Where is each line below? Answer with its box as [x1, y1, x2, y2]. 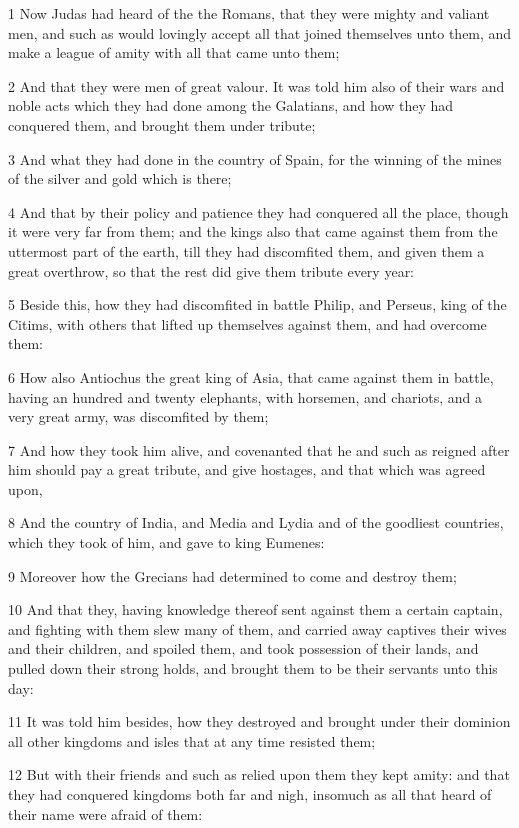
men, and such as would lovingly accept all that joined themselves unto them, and [8, 22, 512, 43]
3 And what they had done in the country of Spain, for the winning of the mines [8, 148, 502, 169]
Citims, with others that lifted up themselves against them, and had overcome [8, 313, 487, 334]
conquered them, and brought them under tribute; [8, 114, 316, 135]
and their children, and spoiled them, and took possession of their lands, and [8, 638, 479, 659]
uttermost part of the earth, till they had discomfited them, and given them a [8, 240, 485, 261]
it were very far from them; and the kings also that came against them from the [8, 221, 498, 242]
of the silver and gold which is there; [8, 168, 232, 189]
